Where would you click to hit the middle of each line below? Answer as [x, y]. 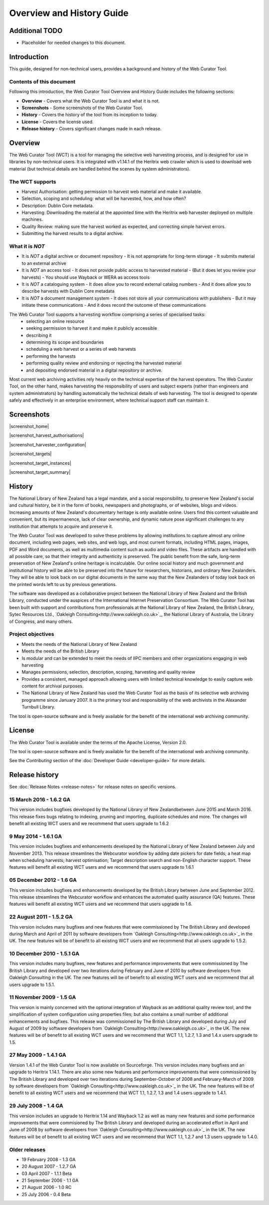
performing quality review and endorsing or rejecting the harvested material [104, 363]
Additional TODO [36, 31]
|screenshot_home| [29, 426]
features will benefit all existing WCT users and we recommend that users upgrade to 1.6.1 [101, 867]
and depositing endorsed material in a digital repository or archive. [94, 370]
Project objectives [32, 634]
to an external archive [44, 263]
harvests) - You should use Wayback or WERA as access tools [86, 277]
